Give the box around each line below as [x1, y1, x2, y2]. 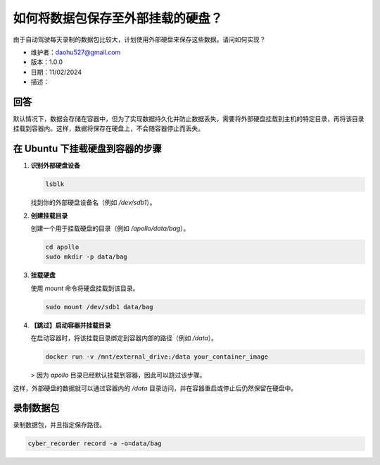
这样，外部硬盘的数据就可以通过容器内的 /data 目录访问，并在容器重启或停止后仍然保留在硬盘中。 [13, 384, 298, 392]
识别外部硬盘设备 [30, 161, 80, 170]
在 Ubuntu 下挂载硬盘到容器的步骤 [13, 143, 162, 155]
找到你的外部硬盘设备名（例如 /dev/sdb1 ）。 [30, 198, 156, 207]
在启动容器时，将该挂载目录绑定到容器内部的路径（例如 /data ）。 [30, 334, 218, 342]
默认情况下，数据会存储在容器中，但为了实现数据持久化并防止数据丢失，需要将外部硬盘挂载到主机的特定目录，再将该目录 [13, 115, 365, 123]
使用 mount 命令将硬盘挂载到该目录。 [30, 284, 139, 292]
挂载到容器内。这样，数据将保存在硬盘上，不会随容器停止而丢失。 [13, 124, 204, 133]
